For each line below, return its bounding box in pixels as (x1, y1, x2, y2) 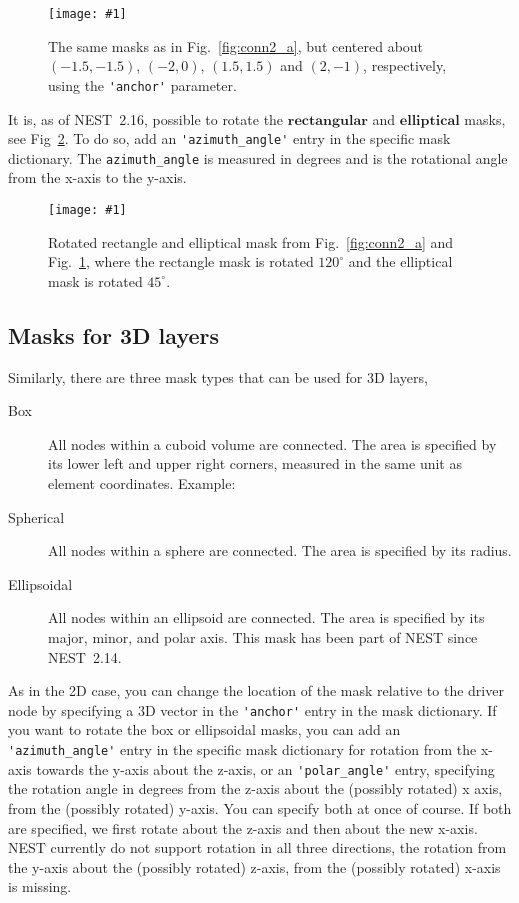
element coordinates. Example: (48, 473, 236, 494)
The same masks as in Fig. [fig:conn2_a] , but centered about (48, 35, 424, 56)
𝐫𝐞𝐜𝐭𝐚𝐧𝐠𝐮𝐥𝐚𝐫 (287, 113, 368, 128)
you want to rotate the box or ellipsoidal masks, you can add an (8, 719, 401, 740)
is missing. (8, 876, 72, 897)
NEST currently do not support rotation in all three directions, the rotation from (8, 837, 507, 858)
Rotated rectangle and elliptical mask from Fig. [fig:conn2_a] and (48, 231, 454, 252)
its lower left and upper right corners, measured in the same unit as (48, 453, 462, 474)
